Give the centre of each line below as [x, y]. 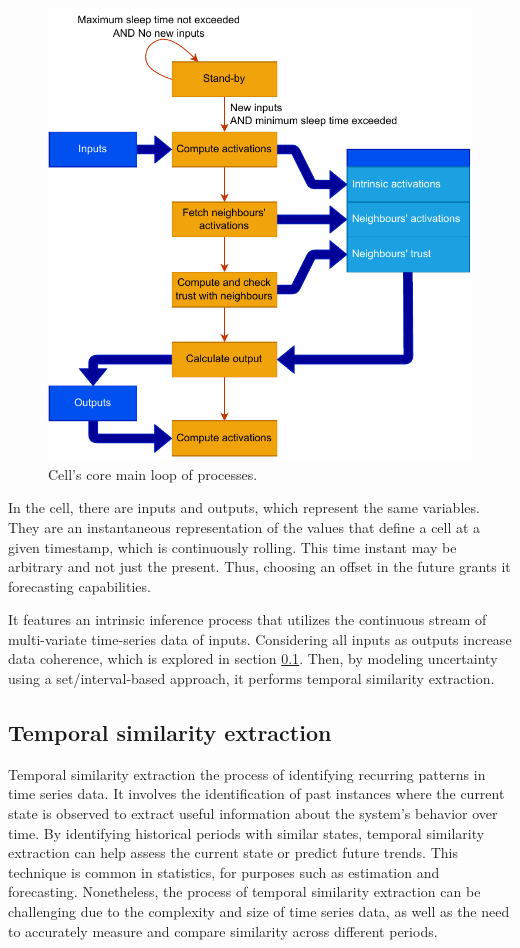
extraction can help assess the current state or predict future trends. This [233, 852]
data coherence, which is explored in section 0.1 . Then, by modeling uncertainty [253, 658]
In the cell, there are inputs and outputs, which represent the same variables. [244, 507]
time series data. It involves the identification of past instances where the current [256, 793]
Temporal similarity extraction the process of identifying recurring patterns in [247, 773]
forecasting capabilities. [79, 585]
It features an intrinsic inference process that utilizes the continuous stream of [247, 619]
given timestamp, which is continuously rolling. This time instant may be [232, 546]
